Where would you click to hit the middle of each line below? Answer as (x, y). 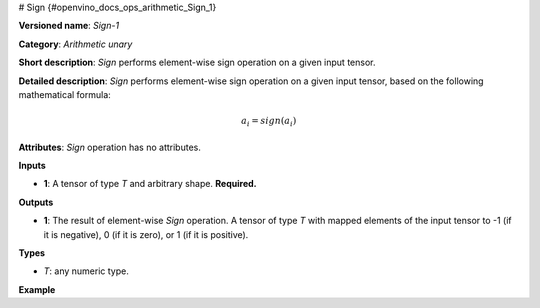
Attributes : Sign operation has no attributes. (110, 147)
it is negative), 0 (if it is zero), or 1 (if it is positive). (146, 234)
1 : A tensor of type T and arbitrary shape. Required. (150, 184)
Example (37, 289)
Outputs (36, 202)
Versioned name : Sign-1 (69, 26)
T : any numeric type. (86, 271)
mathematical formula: (65, 94)
